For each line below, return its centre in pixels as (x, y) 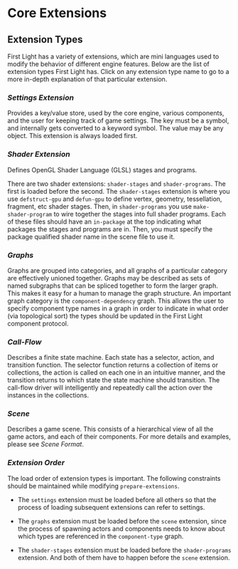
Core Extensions (57, 13)
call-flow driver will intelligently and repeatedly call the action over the (110, 388)
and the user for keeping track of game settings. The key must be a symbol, (118, 121)
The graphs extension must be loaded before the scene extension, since (122, 521)
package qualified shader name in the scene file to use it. (91, 236)
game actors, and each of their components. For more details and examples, (119, 437)
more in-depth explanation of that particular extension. (87, 79)
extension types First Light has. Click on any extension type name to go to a (118, 72)
